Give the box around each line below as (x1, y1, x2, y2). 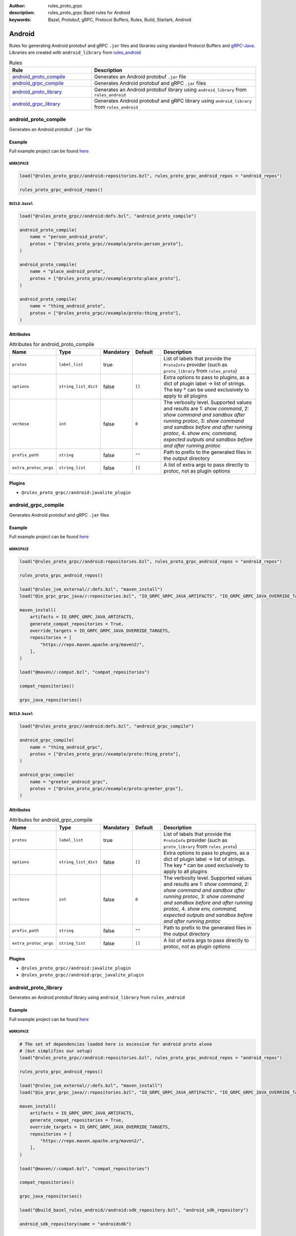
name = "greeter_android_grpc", (30, 779, 109, 785)
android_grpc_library (12, 100, 60, 107)
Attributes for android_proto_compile (9, 341, 95, 348)
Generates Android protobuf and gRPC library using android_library (94, 97, 252, 104)
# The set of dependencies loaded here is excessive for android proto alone (19, 1041, 212, 1047)
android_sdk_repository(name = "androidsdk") (19, 1221, 132, 1227)
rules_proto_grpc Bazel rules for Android (48, 10, 130, 16)
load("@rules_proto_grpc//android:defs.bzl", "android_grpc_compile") (19, 723, 194, 729)
